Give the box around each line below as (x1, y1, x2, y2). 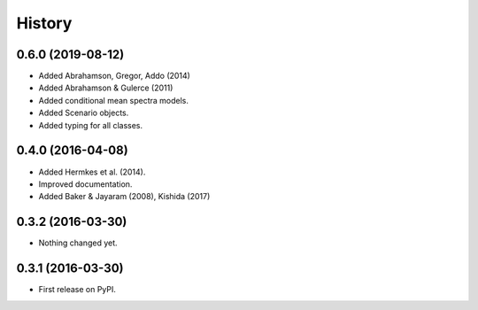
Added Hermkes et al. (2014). (38, 167, 146, 177)
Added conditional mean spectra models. (38, 95, 189, 105)
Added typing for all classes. (38, 120, 143, 130)
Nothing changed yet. (38, 237, 119, 248)
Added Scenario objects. (38, 107, 129, 119)
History (16, 13, 73, 33)
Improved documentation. (38, 178, 133, 190)
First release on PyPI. (38, 284, 117, 295)
